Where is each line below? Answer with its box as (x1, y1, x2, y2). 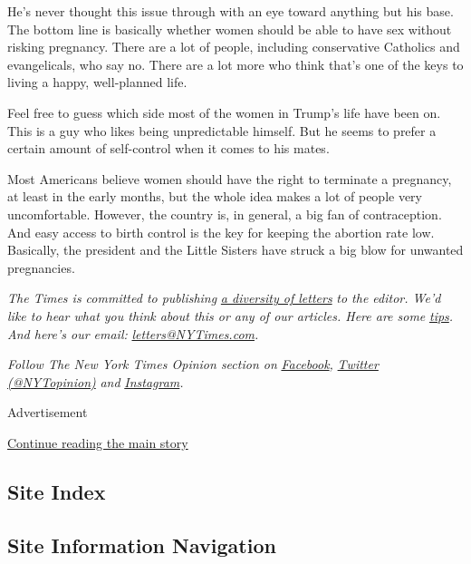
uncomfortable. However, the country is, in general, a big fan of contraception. (7, 204, 442, 223)
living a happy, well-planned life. (7, 73, 187, 92)
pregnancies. (7, 258, 75, 277)
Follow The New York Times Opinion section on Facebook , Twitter (7, 355, 379, 374)
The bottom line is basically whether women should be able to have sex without (7, 19, 452, 38)
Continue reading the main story (7, 433, 188, 452)
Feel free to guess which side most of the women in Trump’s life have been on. (7, 102, 441, 122)
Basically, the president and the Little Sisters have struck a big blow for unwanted (7, 240, 464, 259)
